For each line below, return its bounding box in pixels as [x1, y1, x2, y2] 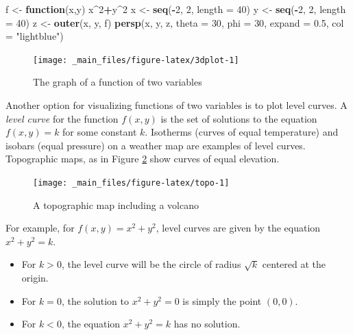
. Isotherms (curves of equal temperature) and [145, 125, 339, 139]
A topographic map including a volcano [33, 197, 199, 212]
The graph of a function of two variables [33, 75, 202, 89]
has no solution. [173, 317, 241, 331]
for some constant [62, 125, 137, 139]
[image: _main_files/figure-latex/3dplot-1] [33, 55, 239, 65]
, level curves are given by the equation [156, 221, 321, 235]
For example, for [5, 221, 75, 235]
